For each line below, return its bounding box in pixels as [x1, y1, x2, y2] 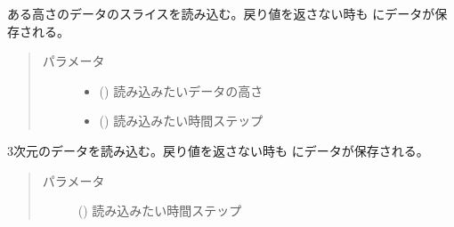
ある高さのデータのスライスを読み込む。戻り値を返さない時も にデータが [7, 4, 435, 22]
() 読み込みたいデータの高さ [99, 81, 263, 100]
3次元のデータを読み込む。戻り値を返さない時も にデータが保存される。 [7, 141, 429, 159]
